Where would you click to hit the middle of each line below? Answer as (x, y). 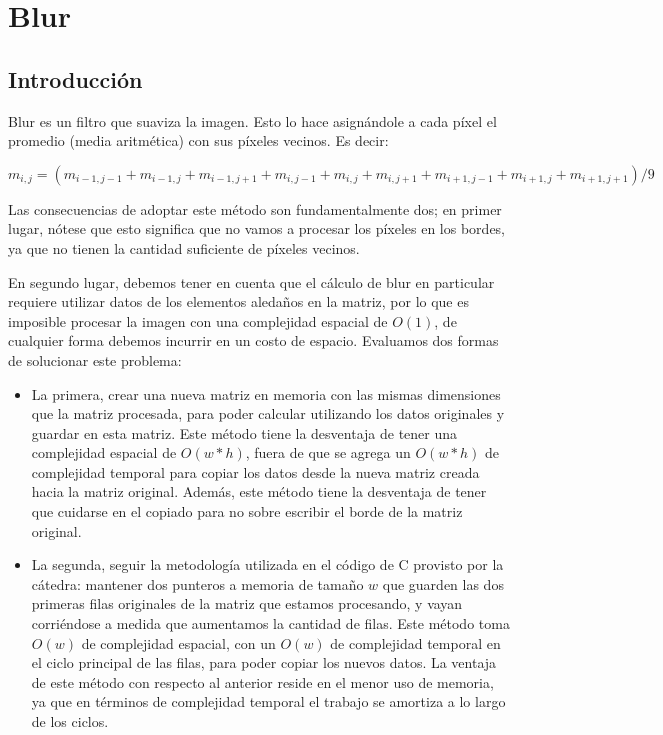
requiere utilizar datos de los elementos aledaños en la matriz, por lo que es (238, 301)
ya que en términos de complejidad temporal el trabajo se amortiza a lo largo (268, 701)
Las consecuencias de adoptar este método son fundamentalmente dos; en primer (255, 208)
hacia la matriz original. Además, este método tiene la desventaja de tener (259, 491)
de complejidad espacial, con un (178, 642)
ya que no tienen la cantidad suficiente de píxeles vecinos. (184, 247)
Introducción (75, 78)
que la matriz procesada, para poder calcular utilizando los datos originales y (268, 413)
